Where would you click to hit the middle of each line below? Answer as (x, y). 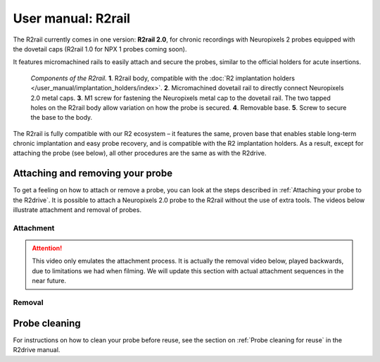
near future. (49, 281)
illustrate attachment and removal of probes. (77, 210)
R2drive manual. (37, 350)
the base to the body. (62, 118)
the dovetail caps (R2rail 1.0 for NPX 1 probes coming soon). (100, 49)
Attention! (47, 248)
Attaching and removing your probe (93, 174)
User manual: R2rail (71, 18)
